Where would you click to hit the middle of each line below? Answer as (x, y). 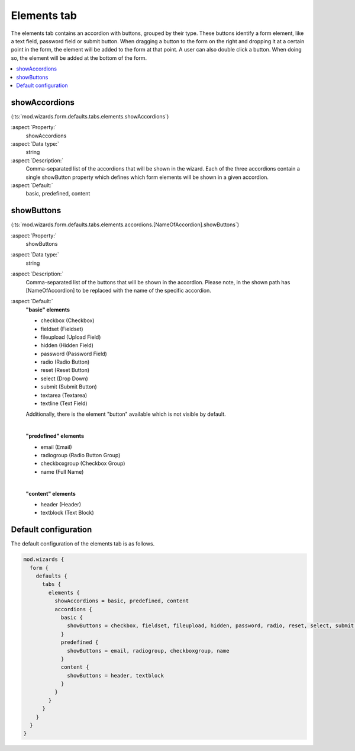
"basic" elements (48, 309)
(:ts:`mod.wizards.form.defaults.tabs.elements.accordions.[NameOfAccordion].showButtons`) (125, 224)
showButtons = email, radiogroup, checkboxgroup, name (148, 651)
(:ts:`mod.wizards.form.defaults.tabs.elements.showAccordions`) (90, 116)
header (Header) (61, 504)
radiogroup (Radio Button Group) (80, 455)
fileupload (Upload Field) (71, 337)
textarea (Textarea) (64, 395)
